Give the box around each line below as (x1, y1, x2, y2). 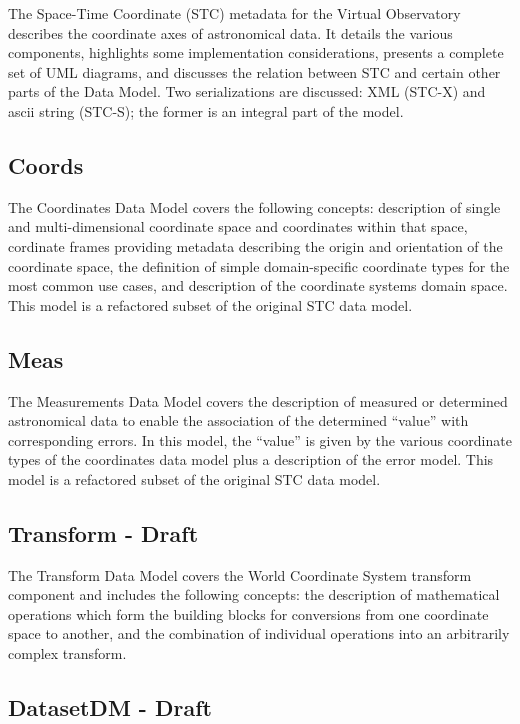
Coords (8, 149, 84, 180)
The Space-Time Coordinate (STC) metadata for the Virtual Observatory (8, 3, 461, 23)
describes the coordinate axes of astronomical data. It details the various (8, 22, 453, 43)
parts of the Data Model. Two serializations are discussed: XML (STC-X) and (8, 81, 486, 102)
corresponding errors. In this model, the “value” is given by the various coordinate (8, 429, 512, 450)
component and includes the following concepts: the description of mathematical (8, 584, 500, 605)
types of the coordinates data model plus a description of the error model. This (8, 449, 494, 470)
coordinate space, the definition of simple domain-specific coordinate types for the (8, 255, 510, 276)
